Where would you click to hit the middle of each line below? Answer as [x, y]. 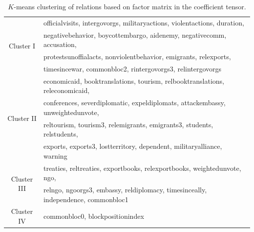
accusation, [60, 44]
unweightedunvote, [71, 112]
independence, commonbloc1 [86, 199]
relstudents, [61, 134]
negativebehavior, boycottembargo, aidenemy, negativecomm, [135, 35]
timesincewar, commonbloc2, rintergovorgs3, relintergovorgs [132, 68]
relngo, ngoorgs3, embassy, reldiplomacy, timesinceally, [125, 189]
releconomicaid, [66, 90]
